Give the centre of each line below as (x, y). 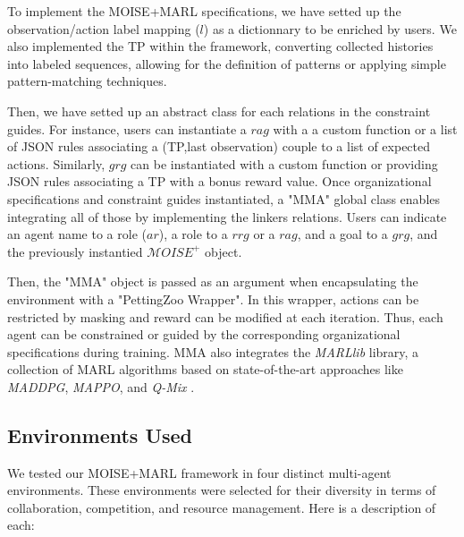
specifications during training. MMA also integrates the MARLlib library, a (213, 351)
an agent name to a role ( (77, 234)
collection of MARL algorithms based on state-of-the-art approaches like (205, 369)
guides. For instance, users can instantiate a (127, 128)
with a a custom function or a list (365, 128)
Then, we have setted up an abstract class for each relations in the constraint (219, 111)
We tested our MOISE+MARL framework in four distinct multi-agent (199, 472)
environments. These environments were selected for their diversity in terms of (222, 490)
